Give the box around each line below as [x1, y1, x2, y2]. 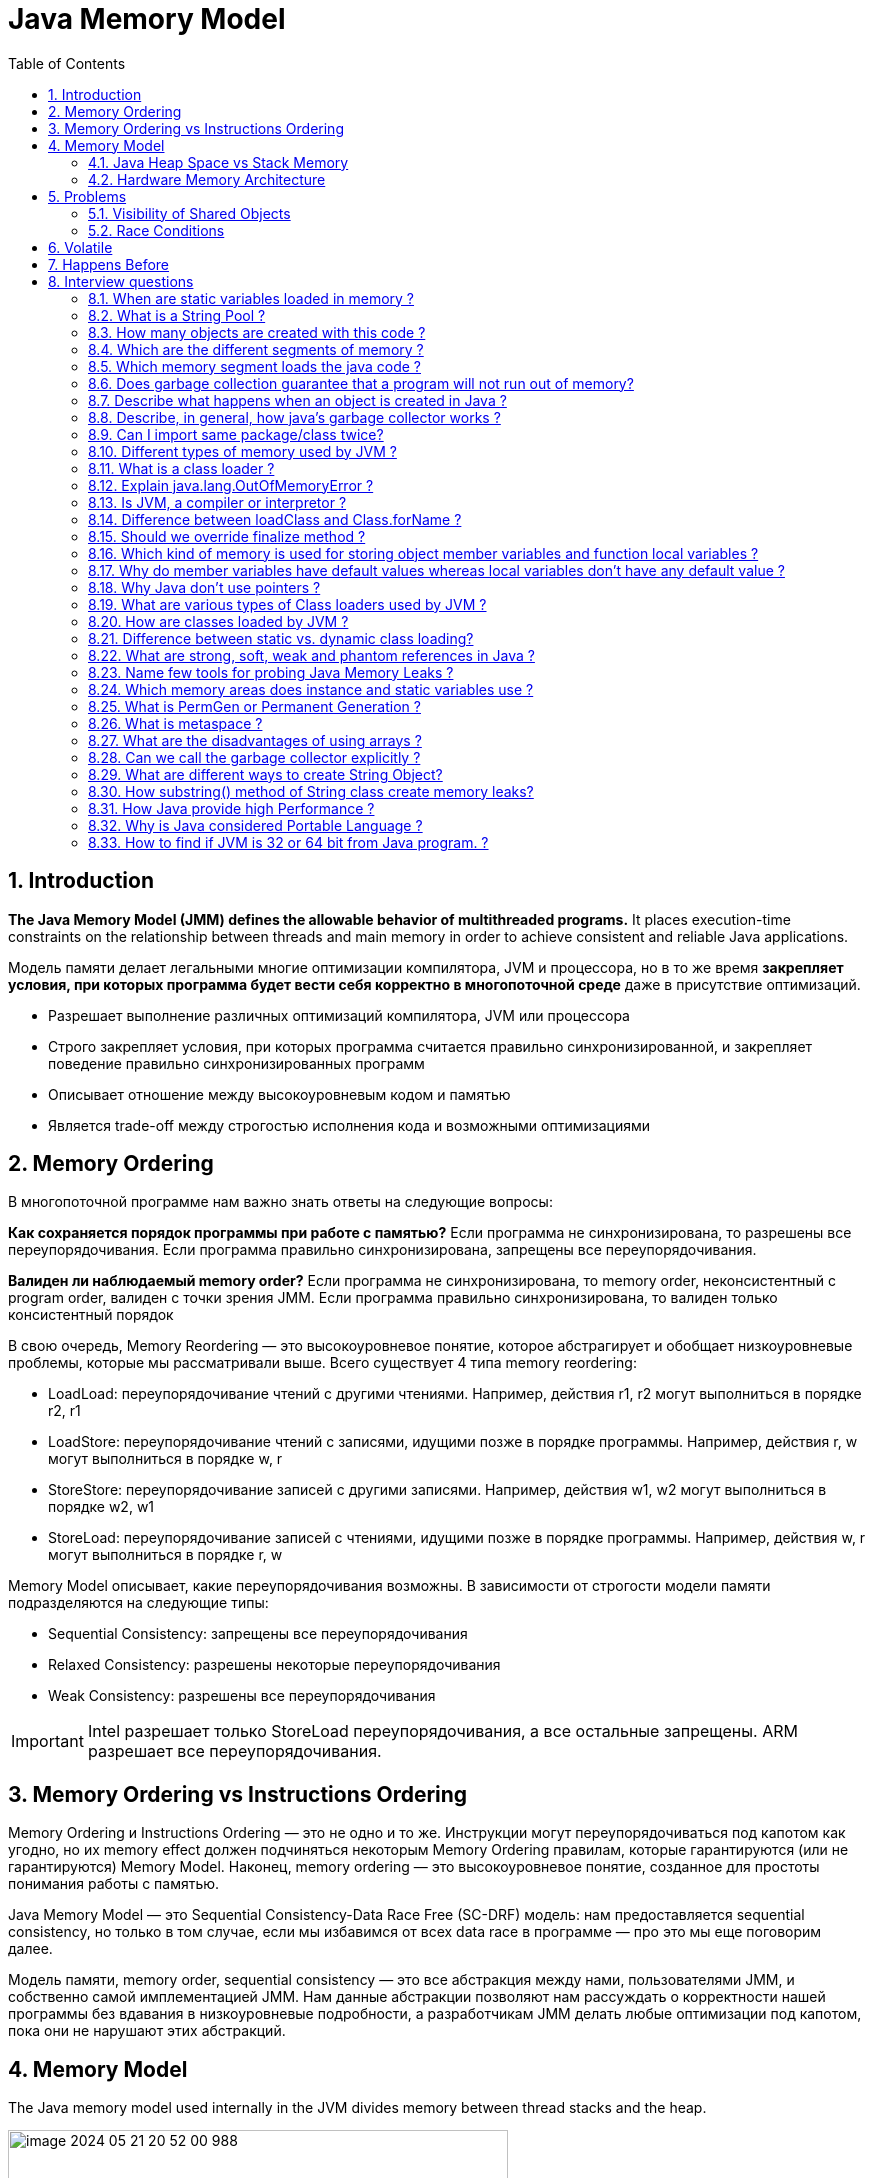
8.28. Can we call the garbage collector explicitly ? [88, 748, 421, 766]
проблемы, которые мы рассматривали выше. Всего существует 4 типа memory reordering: [8, 1354, 637, 1372]
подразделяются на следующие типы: [8, 1594, 269, 1612]
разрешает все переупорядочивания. [87, 1741, 382, 1762]
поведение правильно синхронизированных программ [48, 1054, 425, 1072]
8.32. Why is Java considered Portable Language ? [88, 816, 423, 834]
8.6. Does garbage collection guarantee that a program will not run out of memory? [88, 374, 634, 392]
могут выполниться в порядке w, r [48, 1450, 283, 1468]
